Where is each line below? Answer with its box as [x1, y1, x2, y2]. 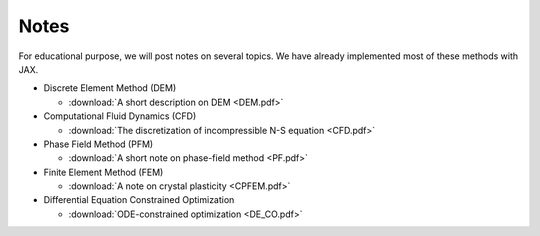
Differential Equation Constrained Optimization [43, 194, 235, 206]
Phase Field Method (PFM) [43, 138, 154, 150]
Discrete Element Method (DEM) [43, 82, 177, 94]
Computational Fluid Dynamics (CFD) [43, 110, 197, 122]
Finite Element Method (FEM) [43, 166, 164, 178]
